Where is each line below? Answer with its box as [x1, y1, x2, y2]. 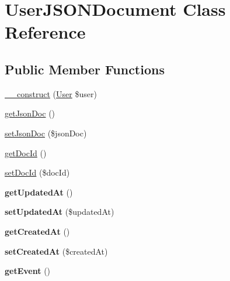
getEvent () [5, 265, 51, 277]
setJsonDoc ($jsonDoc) [5, 126, 87, 139]
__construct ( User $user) [5, 87, 97, 100]
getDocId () [5, 146, 47, 159]
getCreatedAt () [5, 225, 70, 237]
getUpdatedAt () [5, 186, 73, 198]
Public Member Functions [5, 60, 165, 78]
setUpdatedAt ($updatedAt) [5, 205, 114, 218]
